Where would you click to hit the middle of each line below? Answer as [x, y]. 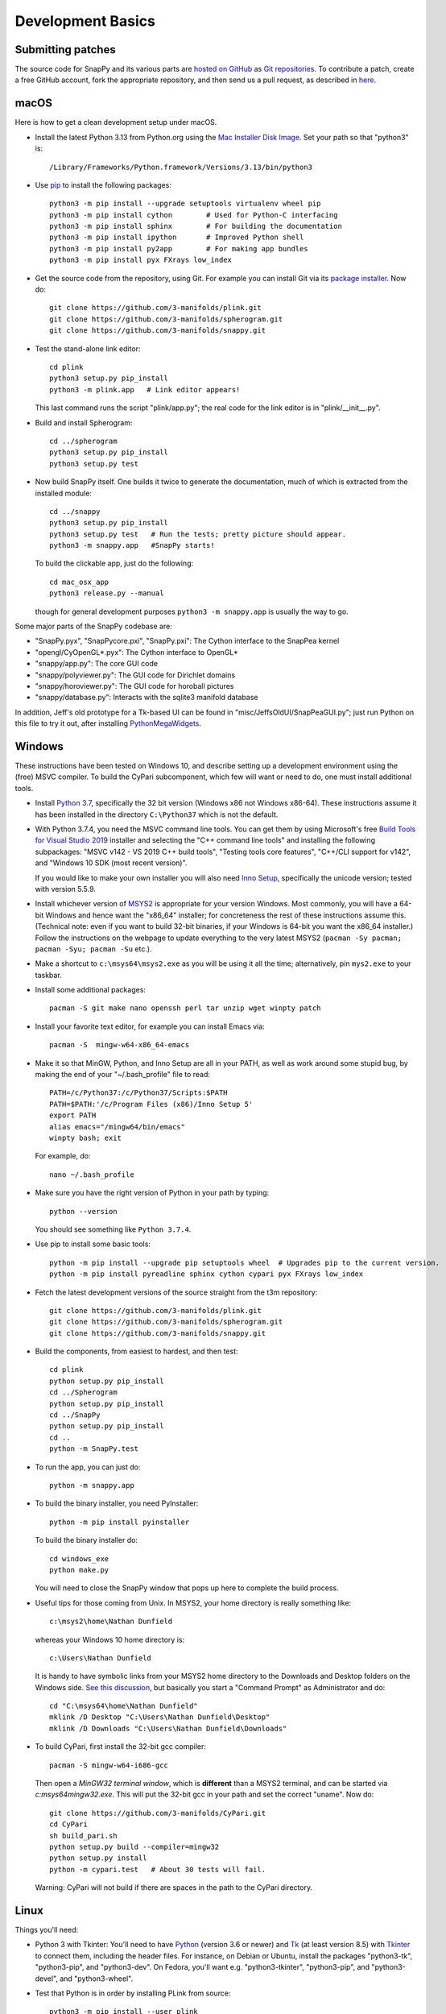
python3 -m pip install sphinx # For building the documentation [196, 226]
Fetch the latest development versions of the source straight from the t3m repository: [176, 1292]
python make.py [79, 1570]
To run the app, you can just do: [88, 1467]
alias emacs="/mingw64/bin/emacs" [117, 1127]
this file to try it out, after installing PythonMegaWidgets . [108, 723]
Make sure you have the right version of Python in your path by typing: [152, 1193]
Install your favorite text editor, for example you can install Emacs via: [150, 1026]
